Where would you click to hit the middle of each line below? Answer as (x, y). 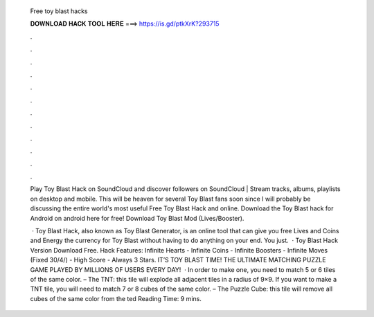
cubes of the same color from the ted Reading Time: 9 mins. (116, 298)
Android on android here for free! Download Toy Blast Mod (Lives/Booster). (137, 218)
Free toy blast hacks (59, 11)
